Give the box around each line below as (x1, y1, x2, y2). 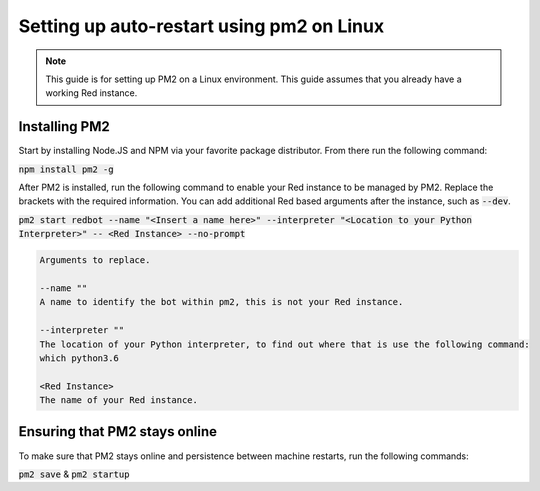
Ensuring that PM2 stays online (18, 423, 218, 440)
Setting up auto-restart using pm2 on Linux (18, 15, 385, 37)
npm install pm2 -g (18, 163, 114, 175)
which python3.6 (39, 352, 120, 364)
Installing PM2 (18, 118, 110, 135)
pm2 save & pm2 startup (18, 468, 130, 480)
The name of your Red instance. (39, 395, 199, 406)
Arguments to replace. (39, 255, 151, 266)
